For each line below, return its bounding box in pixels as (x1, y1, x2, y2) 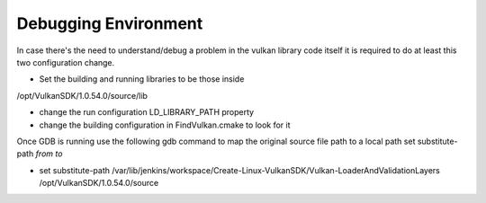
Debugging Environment (16, 13, 203, 33)
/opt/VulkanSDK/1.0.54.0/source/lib (16, 90, 148, 101)
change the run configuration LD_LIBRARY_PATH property (39, 107, 255, 118)
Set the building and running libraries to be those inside (39, 74, 245, 84)
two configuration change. (16, 57, 115, 67)
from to (35, 148, 63, 159)
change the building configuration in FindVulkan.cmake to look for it (39, 119, 292, 130)
